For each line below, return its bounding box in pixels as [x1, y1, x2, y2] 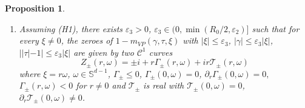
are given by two [73, 46, 134, 58]
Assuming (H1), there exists [19, 22, 123, 35]
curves [149, 46, 173, 58]
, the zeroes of [61, 34, 113, 47]
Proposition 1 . [5, 2, 65, 14]
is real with [143, 79, 184, 92]
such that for [252, 22, 300, 35]
